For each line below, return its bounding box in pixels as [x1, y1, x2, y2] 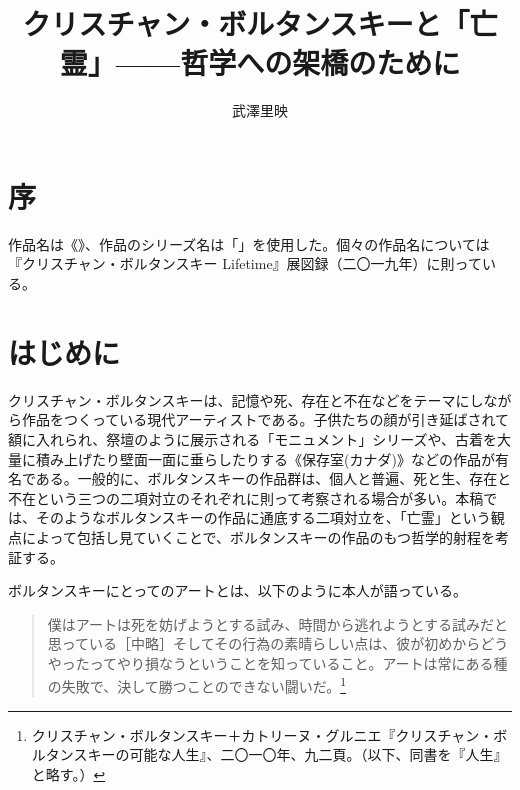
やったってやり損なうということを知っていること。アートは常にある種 [47, 652, 508, 673]
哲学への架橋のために [180, 42, 461, 83]
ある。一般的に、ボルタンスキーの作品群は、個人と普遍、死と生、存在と [35, 468, 512, 489]
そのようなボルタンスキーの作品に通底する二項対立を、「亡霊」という [35, 507, 491, 528]
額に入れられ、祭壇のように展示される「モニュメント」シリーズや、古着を [8, 428, 498, 449]
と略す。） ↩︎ [31, 763, 106, 784]
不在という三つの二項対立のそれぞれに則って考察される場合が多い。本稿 [8, 487, 484, 508]
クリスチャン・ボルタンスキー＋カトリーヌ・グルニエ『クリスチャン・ [31, 724, 494, 745]
